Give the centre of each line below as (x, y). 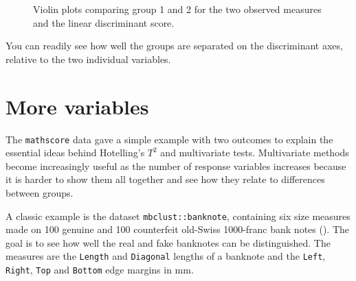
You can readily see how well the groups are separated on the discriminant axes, (174, 46)
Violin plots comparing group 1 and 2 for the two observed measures (177, 9)
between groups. (40, 192)
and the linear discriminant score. (104, 22)
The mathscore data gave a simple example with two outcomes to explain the (169, 139)
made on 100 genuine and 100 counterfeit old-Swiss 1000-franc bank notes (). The (178, 229)
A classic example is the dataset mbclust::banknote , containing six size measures (178, 216)
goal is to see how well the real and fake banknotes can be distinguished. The (168, 242)
